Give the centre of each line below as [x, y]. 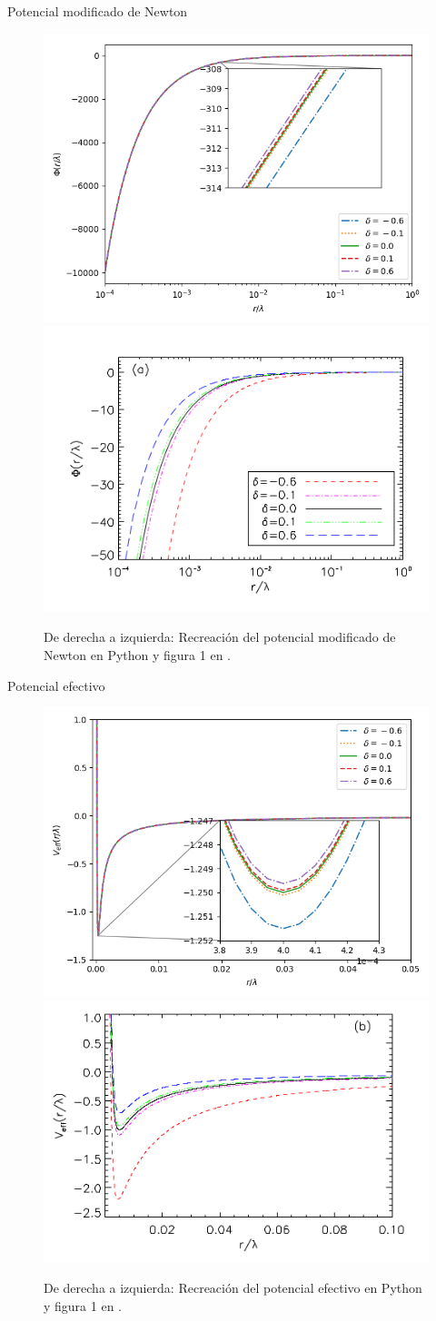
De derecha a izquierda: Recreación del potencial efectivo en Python [233, 1288]
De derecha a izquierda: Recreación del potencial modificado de [220, 637]
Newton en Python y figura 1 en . [137, 654]
